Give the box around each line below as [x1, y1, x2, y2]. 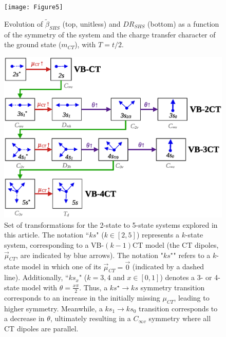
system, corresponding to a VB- [4, 239, 104, 250]
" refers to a [173, 249, 211, 260]
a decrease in [4, 313, 45, 324]
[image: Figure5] [4, 4, 63, 11]
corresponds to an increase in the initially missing [4, 292, 160, 303]
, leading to [174, 292, 210, 303]
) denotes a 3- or [160, 272, 212, 283]
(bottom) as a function [147, 18, 219, 29]
